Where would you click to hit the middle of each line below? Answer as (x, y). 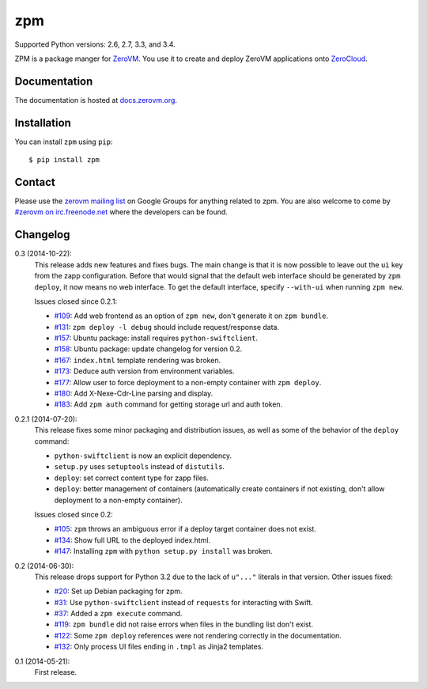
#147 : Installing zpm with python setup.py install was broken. (163, 551)
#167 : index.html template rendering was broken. (138, 360)
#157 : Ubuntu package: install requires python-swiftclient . (156, 338)
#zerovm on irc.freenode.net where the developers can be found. (121, 212)
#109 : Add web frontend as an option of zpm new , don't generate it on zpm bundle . (191, 316)
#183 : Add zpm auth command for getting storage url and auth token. (168, 404)
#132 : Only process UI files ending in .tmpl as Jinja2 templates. (159, 647)
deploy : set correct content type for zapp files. (132, 478)
